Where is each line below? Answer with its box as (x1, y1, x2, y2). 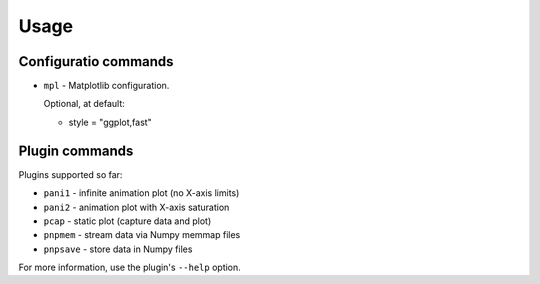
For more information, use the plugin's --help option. (18, 261, 242, 274)
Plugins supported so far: (18, 168, 123, 180)
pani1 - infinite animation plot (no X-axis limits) (43, 187, 240, 199)
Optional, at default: (43, 98, 125, 110)
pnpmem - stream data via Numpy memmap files (43, 229, 241, 241)
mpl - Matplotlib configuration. (43, 80, 170, 92)
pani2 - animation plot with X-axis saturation (43, 201, 230, 213)
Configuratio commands (18, 53, 174, 70)
